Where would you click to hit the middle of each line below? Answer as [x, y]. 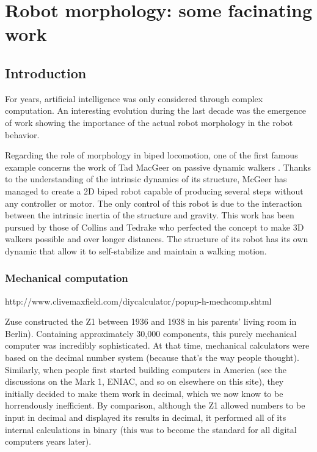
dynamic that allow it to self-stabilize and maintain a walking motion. [136, 250]
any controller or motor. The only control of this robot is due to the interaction [154, 203]
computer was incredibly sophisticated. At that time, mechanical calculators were [157, 345]
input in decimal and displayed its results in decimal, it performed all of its [146, 417]
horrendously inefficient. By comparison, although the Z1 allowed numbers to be [155, 405]
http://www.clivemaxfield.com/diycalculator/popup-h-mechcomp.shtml [138, 301]
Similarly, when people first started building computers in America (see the [146, 369]
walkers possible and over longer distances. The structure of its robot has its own [157, 239]
